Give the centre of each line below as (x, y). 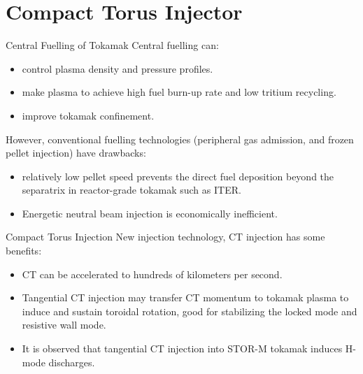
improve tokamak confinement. (88, 115)
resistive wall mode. (64, 325)
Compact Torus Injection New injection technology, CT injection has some (165, 237)
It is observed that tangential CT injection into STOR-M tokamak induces (182, 348)
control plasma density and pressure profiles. (118, 68)
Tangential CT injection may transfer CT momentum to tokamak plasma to (185, 297)
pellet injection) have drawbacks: (76, 153)
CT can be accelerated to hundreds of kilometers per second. (152, 274)
